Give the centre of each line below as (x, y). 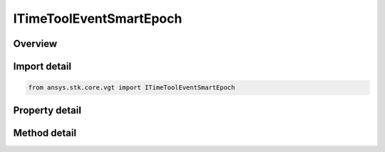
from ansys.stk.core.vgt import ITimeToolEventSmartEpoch (132, 88)
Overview (35, 44)
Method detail (45, 132)
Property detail (47, 110)
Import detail (42, 66)
